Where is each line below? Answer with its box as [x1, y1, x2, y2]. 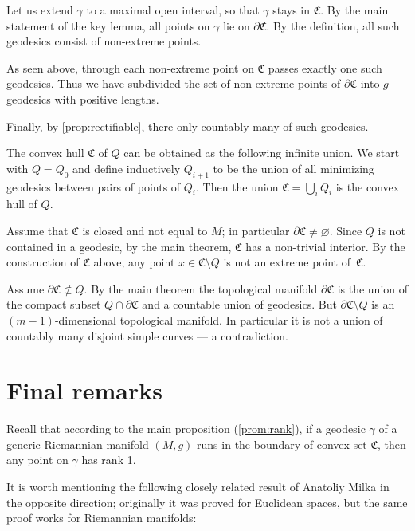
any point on [6, 451, 69, 468]
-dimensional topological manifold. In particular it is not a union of [54, 311, 383, 328]
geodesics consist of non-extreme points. [6, 33, 202, 49]
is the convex [335, 178, 400, 195]
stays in [272, 2, 310, 18]
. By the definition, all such [266, 17, 400, 33]
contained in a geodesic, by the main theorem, [6, 238, 232, 254]
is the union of [337, 280, 409, 297]
